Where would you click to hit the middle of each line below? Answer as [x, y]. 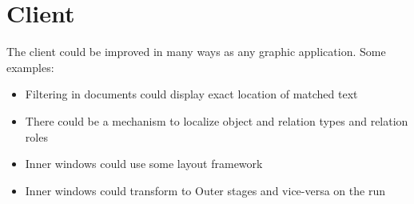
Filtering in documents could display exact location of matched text [191, 94]
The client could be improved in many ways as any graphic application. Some [196, 52]
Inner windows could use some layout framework [144, 164]
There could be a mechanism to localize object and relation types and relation [217, 120]
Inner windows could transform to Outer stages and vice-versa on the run [205, 190]
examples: [30, 67]
